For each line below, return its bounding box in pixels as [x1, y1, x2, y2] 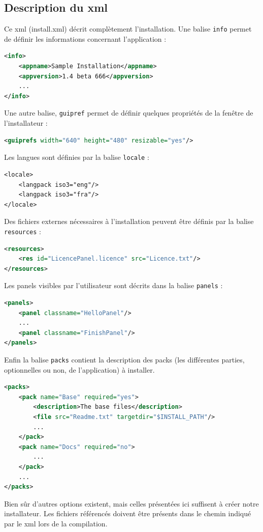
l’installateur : [4, 118, 48, 128]
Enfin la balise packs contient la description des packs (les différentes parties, [4, 354, 245, 365]
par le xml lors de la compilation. [4, 518, 108, 528]
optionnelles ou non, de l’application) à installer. [4, 364, 155, 375]
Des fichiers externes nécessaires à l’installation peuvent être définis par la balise [4, 216, 254, 227]
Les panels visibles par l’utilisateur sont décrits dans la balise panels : [4, 280, 223, 291]
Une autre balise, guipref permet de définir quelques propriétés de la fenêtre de [4, 107, 253, 118]
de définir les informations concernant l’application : [4, 33, 167, 44]
